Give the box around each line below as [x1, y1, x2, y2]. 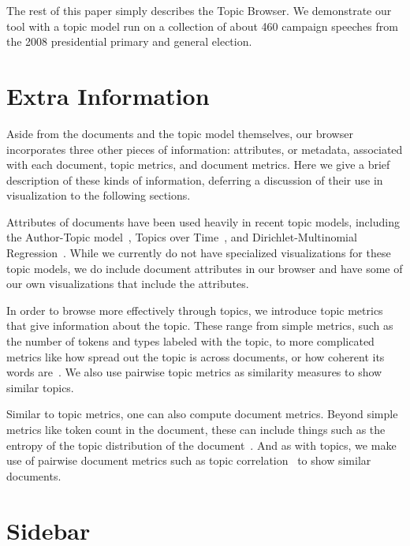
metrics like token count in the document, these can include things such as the [6, 421, 386, 437]
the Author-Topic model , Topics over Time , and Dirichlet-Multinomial [6, 229, 357, 245]
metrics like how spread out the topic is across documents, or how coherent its [6, 348, 385, 365]
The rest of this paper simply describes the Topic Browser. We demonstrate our [6, 2, 392, 18]
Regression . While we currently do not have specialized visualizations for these [6, 245, 391, 261]
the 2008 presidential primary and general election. [6, 33, 252, 50]
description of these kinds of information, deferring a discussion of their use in [6, 171, 383, 188]
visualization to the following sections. [6, 187, 191, 204]
